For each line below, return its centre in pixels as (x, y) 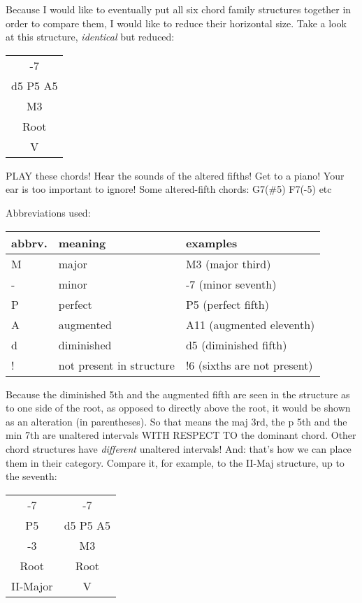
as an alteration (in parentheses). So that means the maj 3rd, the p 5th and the (176, 421)
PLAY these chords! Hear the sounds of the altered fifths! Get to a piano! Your (175, 175)
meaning (82, 242)
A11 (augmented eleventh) (250, 324)
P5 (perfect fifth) (227, 304)
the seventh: (31, 476)
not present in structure (116, 365)
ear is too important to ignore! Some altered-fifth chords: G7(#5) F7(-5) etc (169, 189)
